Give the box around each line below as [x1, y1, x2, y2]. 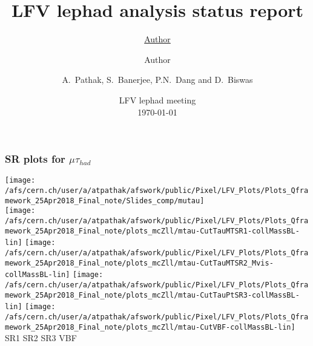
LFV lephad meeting [119, 93, 196, 106]
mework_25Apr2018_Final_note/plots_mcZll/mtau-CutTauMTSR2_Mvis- [5, 258, 274, 267]
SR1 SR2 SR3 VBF [5, 331, 77, 344]
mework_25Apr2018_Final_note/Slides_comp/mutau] [5, 196, 205, 205]
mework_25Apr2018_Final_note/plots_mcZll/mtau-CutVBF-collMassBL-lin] [5, 322, 295, 331]
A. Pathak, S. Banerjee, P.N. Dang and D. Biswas [62, 73, 253, 86]
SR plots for [5, 151, 65, 166]
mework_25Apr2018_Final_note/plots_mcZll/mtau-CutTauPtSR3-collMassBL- [5, 290, 300, 299]
